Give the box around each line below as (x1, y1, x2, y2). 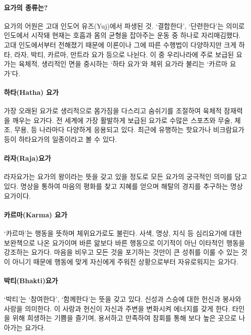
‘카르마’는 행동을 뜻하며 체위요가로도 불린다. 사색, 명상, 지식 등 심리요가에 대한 (4, 228, 242, 238)
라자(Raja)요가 (4, 153, 51, 163)
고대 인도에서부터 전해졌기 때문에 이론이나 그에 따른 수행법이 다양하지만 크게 (4, 39, 236, 49)
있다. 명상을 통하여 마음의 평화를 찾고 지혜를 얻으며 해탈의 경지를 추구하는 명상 (4, 181, 243, 191)
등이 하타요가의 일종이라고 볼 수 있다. (4, 134, 117, 144)
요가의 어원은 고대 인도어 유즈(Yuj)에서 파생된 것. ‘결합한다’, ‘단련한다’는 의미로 (4, 20, 245, 30)
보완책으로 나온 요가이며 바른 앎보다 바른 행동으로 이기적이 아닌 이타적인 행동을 (4, 237, 245, 247)
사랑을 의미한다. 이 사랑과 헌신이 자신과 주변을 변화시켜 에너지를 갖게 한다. (4, 303, 230, 313)
